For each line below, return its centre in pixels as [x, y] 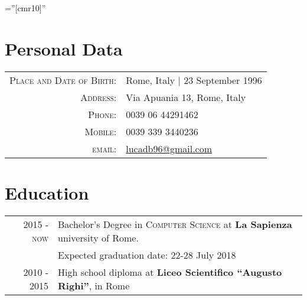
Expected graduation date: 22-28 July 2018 [147, 255]
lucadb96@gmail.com [169, 148]
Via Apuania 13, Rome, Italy [186, 97]
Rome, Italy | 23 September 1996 [194, 80]
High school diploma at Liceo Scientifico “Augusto [170, 272]
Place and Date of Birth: [63, 80]
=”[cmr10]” [25, 8]
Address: [99, 97]
